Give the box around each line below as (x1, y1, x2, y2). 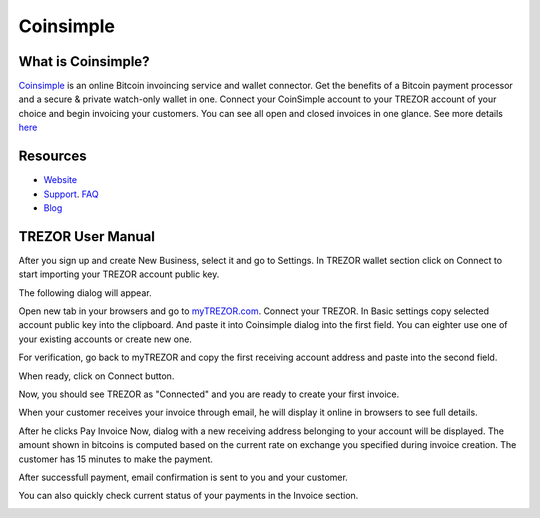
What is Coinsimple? (18, 53, 150, 70)
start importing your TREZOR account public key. (18, 268, 220, 280)
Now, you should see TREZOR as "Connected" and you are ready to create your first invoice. (18, 388, 400, 400)
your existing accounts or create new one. (18, 333, 192, 345)
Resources (18, 148, 87, 165)
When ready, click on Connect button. (18, 370, 175, 382)
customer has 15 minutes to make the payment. (18, 453, 214, 465)
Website (43, 174, 78, 186)
